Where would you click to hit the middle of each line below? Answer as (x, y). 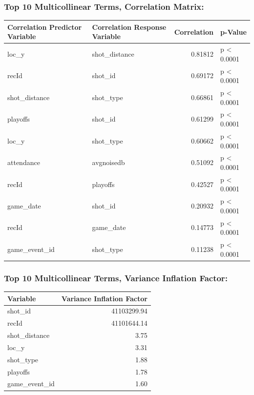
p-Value (233, 31)
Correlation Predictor (45, 27)
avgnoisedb (108, 162)
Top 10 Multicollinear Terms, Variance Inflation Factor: (116, 278)
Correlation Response (129, 27)
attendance (24, 162)
